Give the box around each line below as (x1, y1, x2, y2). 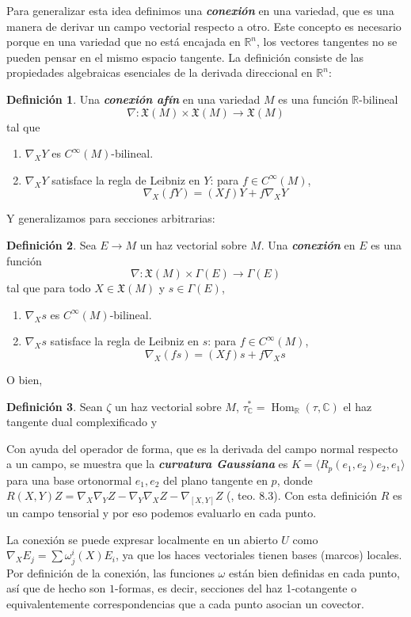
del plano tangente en (163, 471, 268, 488)
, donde (276, 471, 313, 488)
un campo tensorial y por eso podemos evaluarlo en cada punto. (6, 505, 317, 521)
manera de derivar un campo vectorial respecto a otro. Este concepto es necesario (6, 17, 401, 34)
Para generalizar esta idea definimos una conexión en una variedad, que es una (6, 2, 394, 18)
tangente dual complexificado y (6, 413, 158, 430)
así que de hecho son (6, 580, 106, 596)
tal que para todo (6, 280, 91, 296)
